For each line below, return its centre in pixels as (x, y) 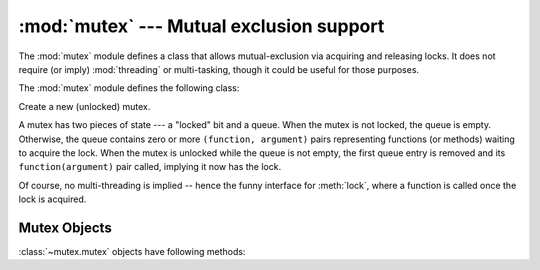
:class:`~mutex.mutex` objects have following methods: (132, 251)
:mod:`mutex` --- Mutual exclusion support (201, 26)
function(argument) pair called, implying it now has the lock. (150, 167)
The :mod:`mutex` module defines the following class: (129, 88)
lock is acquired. (52, 199)
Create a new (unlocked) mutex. (84, 106)
